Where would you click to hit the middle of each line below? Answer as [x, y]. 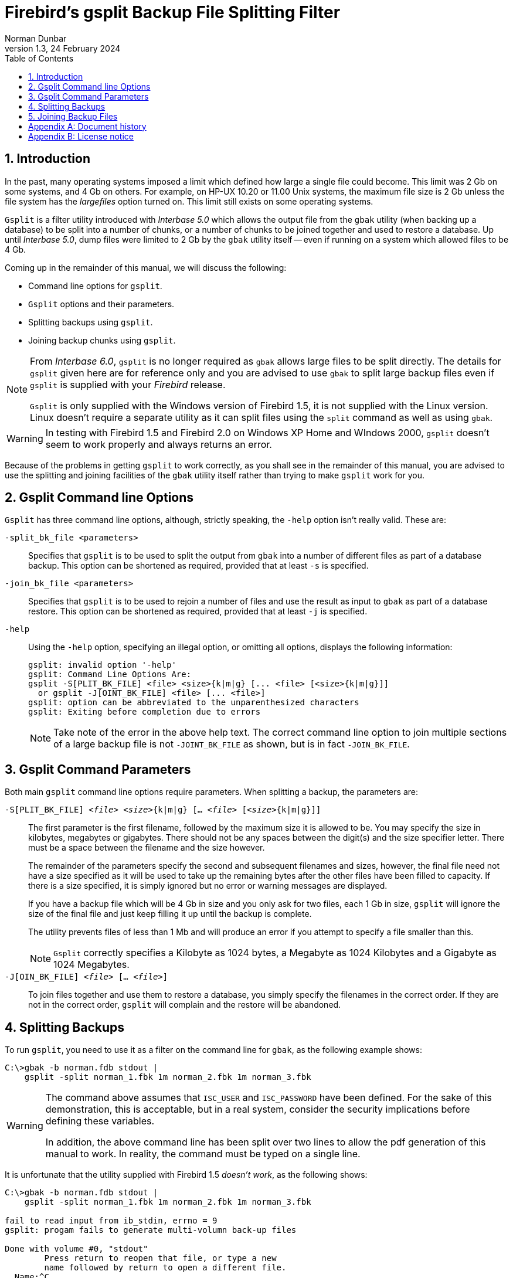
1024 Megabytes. [91, 965]
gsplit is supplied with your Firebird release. [128, 384]
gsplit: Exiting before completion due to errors [145, 712]
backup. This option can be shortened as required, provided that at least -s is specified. [198, 566]
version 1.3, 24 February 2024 [63, 48]
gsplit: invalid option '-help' [102, 665]
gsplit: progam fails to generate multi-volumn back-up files [151, 1230]
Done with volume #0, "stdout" [77, 1249]
